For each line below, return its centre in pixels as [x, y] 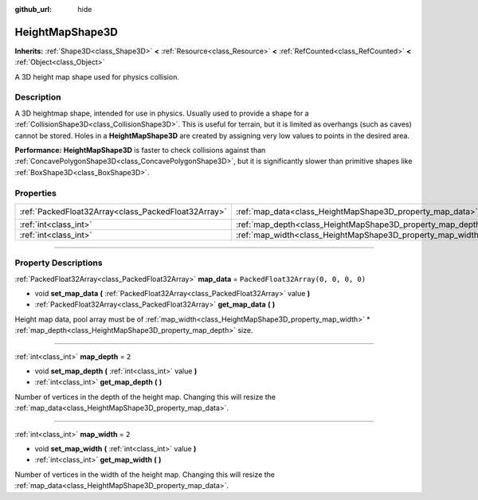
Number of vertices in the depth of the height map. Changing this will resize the [145, 396]
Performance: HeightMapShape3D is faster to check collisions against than [140, 150]
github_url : [33, 9]
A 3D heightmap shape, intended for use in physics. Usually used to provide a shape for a [162, 113]
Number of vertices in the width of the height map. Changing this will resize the [145, 475]
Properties [36, 193]
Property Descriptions [59, 263]
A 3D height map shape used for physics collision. [97, 76]
